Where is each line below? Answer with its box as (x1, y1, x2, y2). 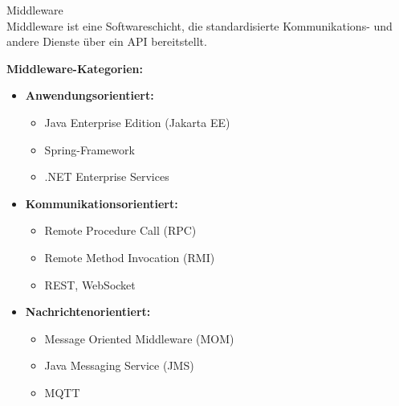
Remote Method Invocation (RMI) (44, 248, 215, 265)
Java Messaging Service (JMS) (44, 357, 194, 374)
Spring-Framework (44, 141, 135, 158)
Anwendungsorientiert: (25, 87, 154, 104)
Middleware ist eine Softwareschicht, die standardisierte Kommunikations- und (6, 17, 393, 34)
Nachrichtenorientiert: (25, 303, 151, 320)
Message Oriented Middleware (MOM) (44, 330, 234, 347)
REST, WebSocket (44, 276, 136, 293)
